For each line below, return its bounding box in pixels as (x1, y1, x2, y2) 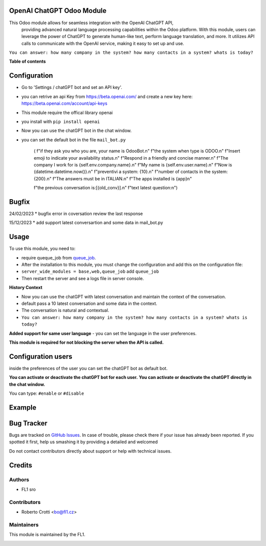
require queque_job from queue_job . (21, 254, 96, 260)
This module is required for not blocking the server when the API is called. (9, 339, 164, 345)
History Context (9, 285, 43, 291)
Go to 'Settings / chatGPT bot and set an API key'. (21, 84, 123, 90)
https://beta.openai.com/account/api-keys (21, 100, 108, 106)
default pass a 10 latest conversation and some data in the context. (21, 300, 158, 306)
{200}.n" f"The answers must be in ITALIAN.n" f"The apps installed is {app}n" (33, 175, 192, 181)
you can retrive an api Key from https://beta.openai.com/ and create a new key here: (21, 93, 193, 99)
